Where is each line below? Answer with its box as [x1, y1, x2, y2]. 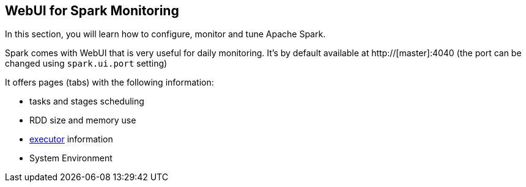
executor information [29, 134, 113, 145]
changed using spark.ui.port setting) [5, 58, 168, 69]
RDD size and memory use [29, 115, 136, 126]
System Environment [29, 153, 113, 164]
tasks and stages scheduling [29, 96, 144, 107]
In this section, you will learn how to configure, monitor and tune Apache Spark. [5, 29, 326, 40]
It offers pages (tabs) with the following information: [5, 77, 214, 88]
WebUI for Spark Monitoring [5, 3, 179, 18]
